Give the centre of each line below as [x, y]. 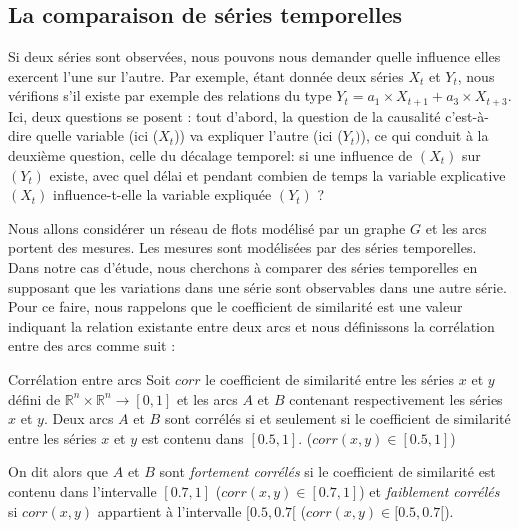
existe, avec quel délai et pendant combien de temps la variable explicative [277, 174]
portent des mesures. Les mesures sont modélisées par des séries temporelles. [242, 247]
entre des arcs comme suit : [92, 345]
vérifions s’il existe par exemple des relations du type [170, 95]
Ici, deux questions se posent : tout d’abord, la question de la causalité [224, 115]
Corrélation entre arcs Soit [89, 378]
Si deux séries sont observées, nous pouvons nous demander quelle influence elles [254, 56]
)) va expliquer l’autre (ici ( [258, 135]
